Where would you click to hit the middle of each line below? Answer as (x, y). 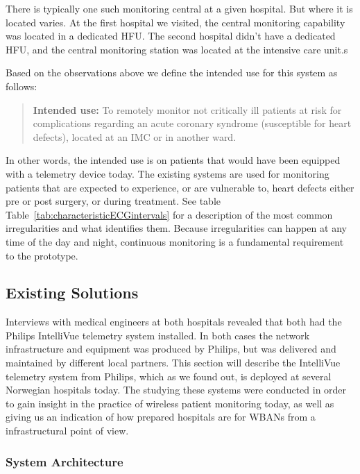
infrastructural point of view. (67, 431)
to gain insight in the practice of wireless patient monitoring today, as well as (170, 403)
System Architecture (65, 461)
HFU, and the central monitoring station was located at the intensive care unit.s (177, 49)
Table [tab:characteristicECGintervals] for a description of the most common (169, 214)
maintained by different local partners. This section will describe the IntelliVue (173, 363)
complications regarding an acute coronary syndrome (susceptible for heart (192, 123)
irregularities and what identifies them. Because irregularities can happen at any (176, 228)
